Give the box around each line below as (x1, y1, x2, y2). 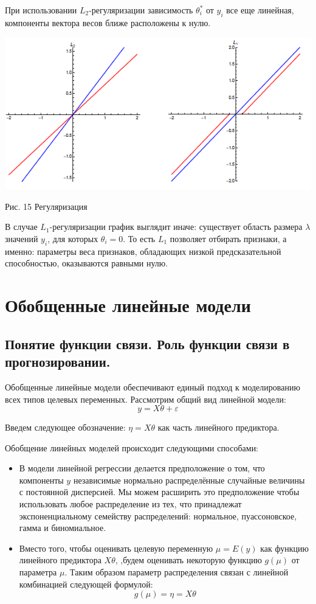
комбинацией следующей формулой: (19, 577, 153, 590)
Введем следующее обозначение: (5, 421, 126, 434)
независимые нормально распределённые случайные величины (73, 473, 305, 486)
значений (5, 232, 38, 245)
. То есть (123, 232, 156, 245)
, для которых (47, 232, 98, 245)
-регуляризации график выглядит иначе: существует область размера (49, 220, 303, 233)
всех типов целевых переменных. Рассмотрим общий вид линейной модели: (5, 392, 286, 405)
